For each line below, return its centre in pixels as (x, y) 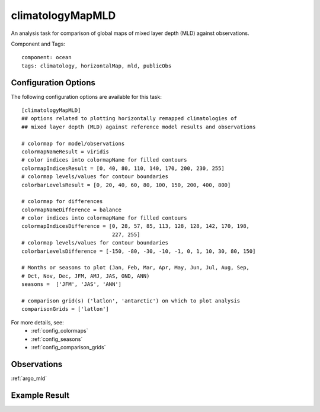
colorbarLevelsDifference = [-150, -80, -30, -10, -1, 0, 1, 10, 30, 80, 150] (139, 251)
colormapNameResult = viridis (65, 152)
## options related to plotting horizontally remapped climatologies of (129, 119)
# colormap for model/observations (73, 143)
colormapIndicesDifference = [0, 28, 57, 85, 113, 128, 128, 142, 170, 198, (136, 226)
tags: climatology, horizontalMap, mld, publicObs (97, 66)
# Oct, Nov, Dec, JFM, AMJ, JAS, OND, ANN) (86, 276)
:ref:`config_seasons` (57, 339)
